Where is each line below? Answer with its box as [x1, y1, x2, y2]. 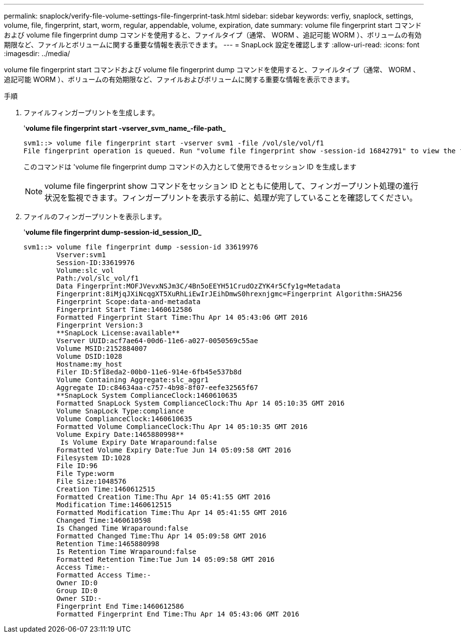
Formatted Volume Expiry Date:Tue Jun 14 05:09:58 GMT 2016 [56, 446, 291, 454]
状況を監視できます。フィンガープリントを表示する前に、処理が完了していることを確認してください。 [44, 193, 418, 203]
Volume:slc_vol [56, 267, 114, 274]
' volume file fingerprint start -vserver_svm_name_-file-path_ [23, 124, 226, 132]
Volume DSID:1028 [56, 352, 123, 360]
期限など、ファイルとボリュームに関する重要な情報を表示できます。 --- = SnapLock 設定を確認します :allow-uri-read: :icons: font [4, 41, 419, 49]
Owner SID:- [56, 595, 102, 602]
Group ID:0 [56, 587, 98, 595]
